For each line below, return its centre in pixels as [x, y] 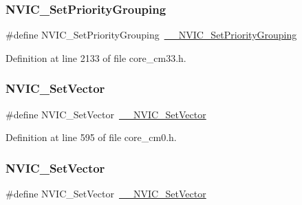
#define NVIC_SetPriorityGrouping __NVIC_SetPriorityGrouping [151, 35]
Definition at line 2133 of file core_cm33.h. [96, 57]
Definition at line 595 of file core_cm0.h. [91, 137]
